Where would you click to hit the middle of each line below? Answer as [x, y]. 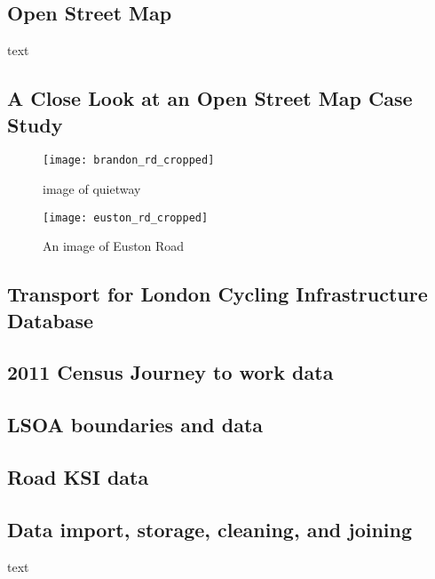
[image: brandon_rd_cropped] [129, 161]
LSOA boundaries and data [135, 425]
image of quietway [92, 189]
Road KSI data [78, 477]
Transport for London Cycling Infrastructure [217, 294]
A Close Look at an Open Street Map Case [210, 98]
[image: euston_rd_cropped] [126, 217]
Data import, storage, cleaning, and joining [210, 529]
